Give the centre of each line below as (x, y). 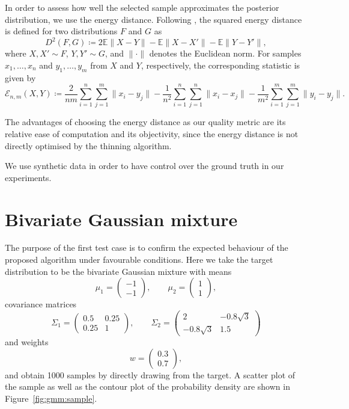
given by (20, 77)
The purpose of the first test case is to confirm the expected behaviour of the (147, 248)
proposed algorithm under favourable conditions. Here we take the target (139, 260)
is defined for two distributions (61, 31)
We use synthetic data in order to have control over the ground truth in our (144, 166)
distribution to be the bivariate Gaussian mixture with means (118, 271)
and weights (27, 342)
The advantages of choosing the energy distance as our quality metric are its (145, 122)
